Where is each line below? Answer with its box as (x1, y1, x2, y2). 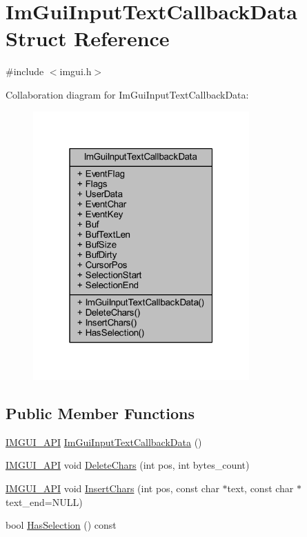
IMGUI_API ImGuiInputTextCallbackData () (6, 434, 202, 449)
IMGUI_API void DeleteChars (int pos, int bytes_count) (6, 458, 250, 472)
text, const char (227, 480, 294, 495)
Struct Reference (6, 24, 170, 52)
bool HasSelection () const (6, 518, 117, 532)
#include (6, 64, 44, 79)
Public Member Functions (6, 402, 195, 423)
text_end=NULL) (6, 494, 83, 509)
